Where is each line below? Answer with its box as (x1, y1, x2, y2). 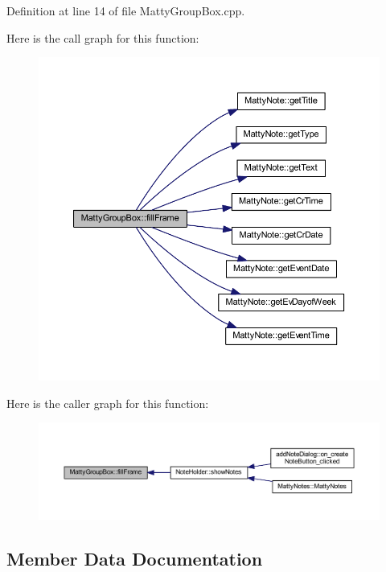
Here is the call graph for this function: (6, 29, 199, 46)
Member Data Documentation (6, 545, 263, 570)
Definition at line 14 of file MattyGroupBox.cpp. (6, 2, 245, 19)
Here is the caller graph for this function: (6, 394, 209, 411)
